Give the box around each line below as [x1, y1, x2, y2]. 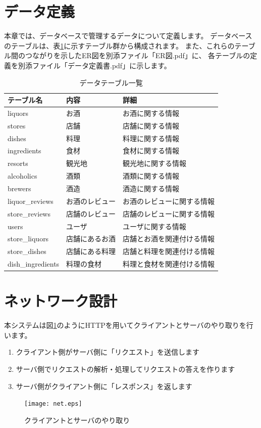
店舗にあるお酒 [66, 233, 116, 244]
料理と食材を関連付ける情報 [123, 259, 215, 269]
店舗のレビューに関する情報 [123, 208, 215, 219]
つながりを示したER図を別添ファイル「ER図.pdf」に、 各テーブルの [25, 50, 250, 61]
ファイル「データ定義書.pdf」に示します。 [32, 60, 171, 70]
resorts [8, 158, 28, 168]
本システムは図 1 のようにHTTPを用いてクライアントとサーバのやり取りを [4, 320, 246, 330]
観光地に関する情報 [123, 158, 187, 168]
